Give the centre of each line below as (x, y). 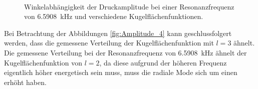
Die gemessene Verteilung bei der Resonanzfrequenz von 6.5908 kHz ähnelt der (125, 52)
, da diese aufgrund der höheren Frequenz (163, 62)
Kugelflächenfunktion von (43, 62)
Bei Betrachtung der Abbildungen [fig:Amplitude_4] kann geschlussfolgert (118, 33)
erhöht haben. (25, 82)
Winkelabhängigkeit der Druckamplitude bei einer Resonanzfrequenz (129, 6)
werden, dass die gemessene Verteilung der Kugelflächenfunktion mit (109, 43)
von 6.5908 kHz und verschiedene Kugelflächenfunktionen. (114, 16)
